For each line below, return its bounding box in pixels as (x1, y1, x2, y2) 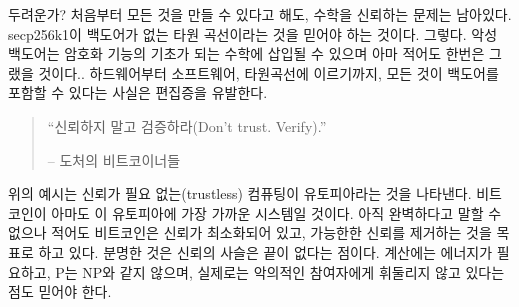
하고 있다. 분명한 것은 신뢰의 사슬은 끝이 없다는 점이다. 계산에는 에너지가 (38, 241, 493, 262)
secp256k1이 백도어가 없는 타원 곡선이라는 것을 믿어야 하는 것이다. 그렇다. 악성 (8, 23, 498, 44)
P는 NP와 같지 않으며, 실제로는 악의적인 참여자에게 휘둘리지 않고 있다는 (55, 261, 505, 282)
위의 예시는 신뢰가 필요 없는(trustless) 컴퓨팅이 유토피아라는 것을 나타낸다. (8, 183, 472, 204)
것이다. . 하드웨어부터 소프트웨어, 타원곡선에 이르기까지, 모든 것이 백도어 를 (38, 62, 499, 83)
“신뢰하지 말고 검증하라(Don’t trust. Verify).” (47, 115, 327, 136)
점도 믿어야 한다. (8, 281, 112, 302)
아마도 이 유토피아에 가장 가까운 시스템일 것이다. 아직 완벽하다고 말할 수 (51, 202, 502, 223)
